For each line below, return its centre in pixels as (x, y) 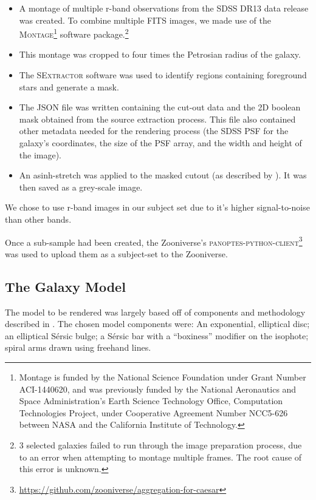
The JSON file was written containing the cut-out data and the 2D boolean (160, 107)
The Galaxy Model (65, 286)
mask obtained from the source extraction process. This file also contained (157, 119)
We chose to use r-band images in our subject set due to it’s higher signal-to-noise (157, 207)
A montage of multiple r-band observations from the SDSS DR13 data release (164, 8)
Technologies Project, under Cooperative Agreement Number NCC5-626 (153, 412)
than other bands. (38, 219)
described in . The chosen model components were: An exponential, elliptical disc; (157, 324)
